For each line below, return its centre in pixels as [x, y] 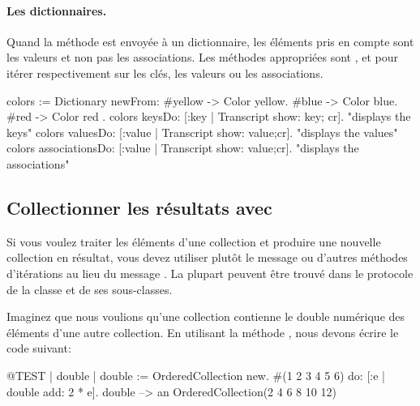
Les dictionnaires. [57, 10]
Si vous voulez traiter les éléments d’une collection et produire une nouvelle [194, 241]
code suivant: [39, 348]
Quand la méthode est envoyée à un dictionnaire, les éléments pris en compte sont [210, 41]
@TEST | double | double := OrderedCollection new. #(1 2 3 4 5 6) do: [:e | [196, 375]
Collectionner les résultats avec [139, 207]
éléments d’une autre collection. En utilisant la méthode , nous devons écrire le [203, 332]
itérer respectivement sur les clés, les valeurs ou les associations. [165, 73]
